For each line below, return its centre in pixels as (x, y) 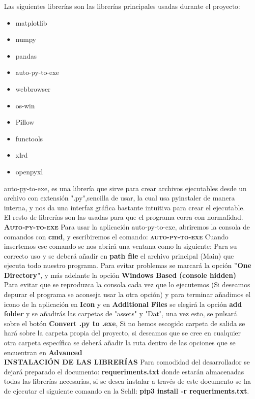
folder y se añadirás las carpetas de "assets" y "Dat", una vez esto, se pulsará (121, 314)
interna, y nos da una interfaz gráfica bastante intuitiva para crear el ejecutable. (125, 207)
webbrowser (33, 88)
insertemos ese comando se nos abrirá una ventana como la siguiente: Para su (121, 246)
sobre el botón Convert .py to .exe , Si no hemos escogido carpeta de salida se (125, 323)
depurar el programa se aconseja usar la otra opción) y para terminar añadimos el (127, 294)
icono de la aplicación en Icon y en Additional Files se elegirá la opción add (123, 304)
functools (29, 138)
